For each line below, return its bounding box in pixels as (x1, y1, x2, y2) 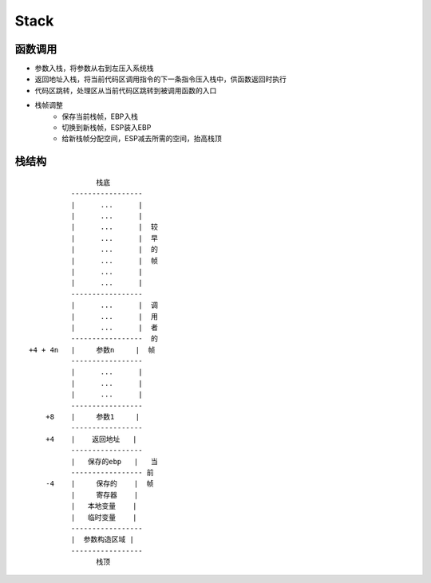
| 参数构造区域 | (70, 535, 135, 544)
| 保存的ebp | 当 (70, 457, 159, 466)
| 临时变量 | (70, 513, 137, 522)
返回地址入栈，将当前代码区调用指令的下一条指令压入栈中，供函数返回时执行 (34, 74, 287, 84)
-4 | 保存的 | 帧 (45, 479, 154, 488)
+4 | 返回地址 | (45, 435, 137, 443)
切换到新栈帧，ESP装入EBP (61, 123, 152, 132)
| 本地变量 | (70, 502, 137, 510)
